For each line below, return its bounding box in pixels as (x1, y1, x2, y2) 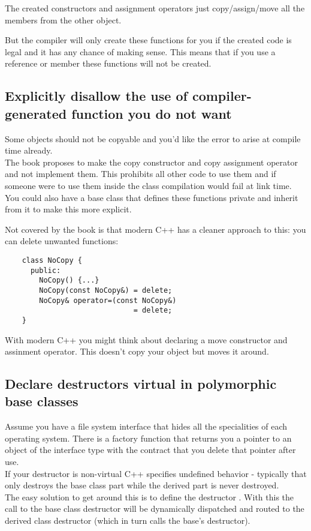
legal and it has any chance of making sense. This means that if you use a (5, 45, 276, 58)
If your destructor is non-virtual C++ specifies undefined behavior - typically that (5, 467, 307, 479)
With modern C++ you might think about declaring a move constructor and (5, 333, 288, 346)
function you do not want (71, 104, 232, 122)
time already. (5, 144, 53, 157)
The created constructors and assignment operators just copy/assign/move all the (5, 2, 305, 14)
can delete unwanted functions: (5, 235, 119, 247)
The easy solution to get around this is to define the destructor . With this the (5, 490, 294, 503)
